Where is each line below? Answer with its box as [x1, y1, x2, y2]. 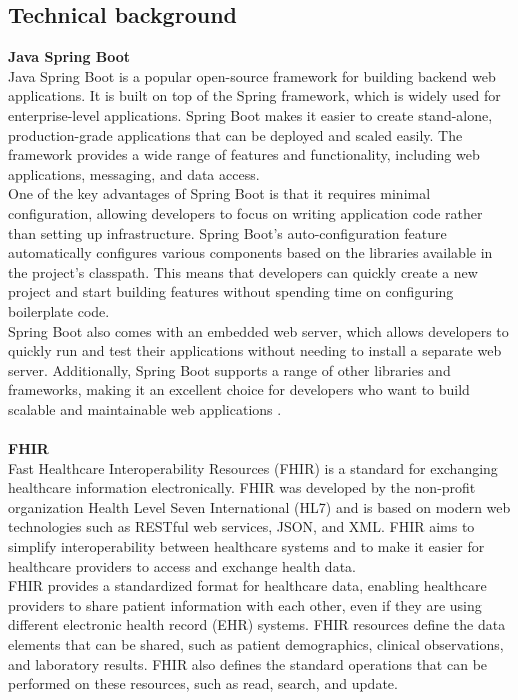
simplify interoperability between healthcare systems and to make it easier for [8, 536, 485, 557]
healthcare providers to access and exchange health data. [8, 555, 356, 576]
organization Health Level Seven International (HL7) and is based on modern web [8, 496, 511, 517]
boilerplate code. [8, 300, 110, 321]
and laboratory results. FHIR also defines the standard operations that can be [8, 653, 488, 674]
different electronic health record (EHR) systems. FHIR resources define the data [8, 614, 506, 635]
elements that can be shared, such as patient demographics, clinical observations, [8, 634, 504, 655]
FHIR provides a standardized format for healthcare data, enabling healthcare [8, 575, 487, 596]
